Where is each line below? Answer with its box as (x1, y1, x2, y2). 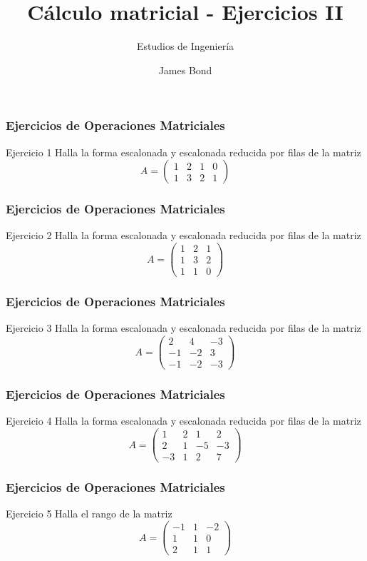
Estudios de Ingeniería (136, 39, 234, 54)
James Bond (158, 62, 212, 77)
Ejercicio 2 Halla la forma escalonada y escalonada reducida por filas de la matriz (6, 228, 361, 243)
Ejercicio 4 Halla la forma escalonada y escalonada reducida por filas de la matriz (6, 413, 361, 428)
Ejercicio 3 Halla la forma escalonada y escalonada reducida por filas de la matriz (6, 320, 361, 335)
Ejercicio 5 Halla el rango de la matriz (6, 506, 172, 521)
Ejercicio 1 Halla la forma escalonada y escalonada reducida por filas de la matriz (6, 144, 361, 159)
